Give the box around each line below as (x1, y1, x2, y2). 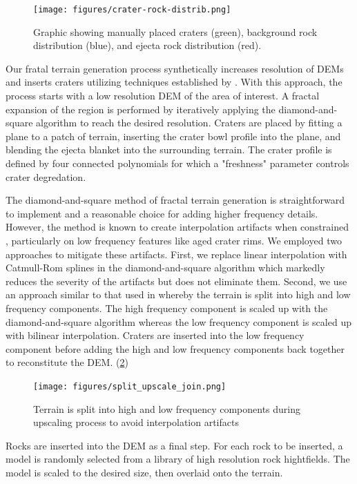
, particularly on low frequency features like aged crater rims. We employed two (6, 233, 342, 247)
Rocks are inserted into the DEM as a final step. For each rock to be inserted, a (6, 438, 343, 452)
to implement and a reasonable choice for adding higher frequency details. (6, 206, 318, 220)
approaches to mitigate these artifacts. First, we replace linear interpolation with (6, 246, 347, 261)
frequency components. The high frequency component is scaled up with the (6, 300, 328, 315)
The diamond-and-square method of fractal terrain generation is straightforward (6, 193, 345, 207)
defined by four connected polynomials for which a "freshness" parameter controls (6, 156, 349, 170)
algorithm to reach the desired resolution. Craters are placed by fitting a (36, 115, 342, 130)
